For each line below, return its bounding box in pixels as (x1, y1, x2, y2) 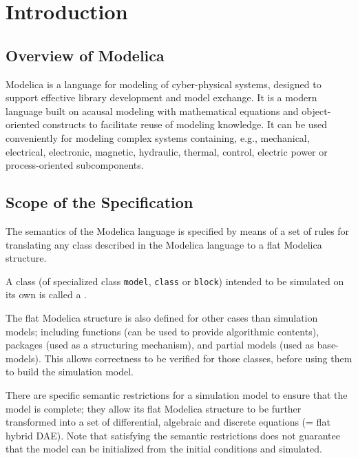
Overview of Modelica (6, 44, 165, 65)
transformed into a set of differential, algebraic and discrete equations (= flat (6, 415, 330, 429)
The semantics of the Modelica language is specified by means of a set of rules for (6, 223, 350, 238)
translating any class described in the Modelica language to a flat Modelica (6, 237, 322, 251)
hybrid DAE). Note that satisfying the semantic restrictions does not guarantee (6, 428, 340, 442)
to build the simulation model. (6, 364, 134, 379)
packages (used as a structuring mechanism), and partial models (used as (6, 337, 314, 352)
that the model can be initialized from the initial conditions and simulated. (6, 441, 322, 456)
